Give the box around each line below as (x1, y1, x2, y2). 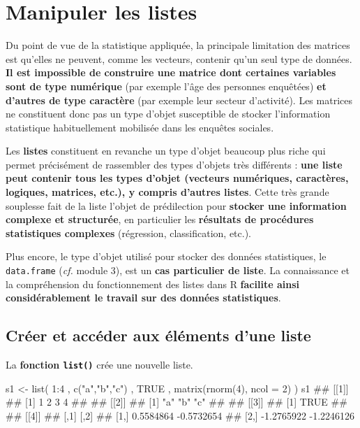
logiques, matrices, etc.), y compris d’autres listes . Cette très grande (6, 185, 329, 199)
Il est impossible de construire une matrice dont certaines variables (6, 65, 336, 80)
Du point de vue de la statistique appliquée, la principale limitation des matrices (6, 38, 350, 52)
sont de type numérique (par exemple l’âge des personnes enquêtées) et (6, 78, 327, 93)
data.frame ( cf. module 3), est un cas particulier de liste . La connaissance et (6, 263, 350, 278)
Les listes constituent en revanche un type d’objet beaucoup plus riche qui (6, 143, 326, 158)
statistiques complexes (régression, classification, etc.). (6, 225, 252, 240)
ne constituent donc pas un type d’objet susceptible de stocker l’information (6, 106, 331, 121)
